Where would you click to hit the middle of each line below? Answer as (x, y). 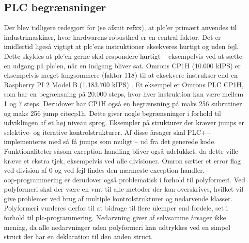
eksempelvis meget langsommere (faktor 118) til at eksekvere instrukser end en (121, 75)
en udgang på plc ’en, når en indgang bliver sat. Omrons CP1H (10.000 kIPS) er (122, 65)
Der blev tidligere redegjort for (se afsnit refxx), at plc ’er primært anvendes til (120, 27)
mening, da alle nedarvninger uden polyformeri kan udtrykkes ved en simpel (117, 227)
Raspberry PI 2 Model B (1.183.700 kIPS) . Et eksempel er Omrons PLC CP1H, (124, 84)
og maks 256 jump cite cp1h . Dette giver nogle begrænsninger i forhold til (113, 113)
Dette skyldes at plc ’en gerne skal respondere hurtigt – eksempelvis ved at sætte (123, 56)
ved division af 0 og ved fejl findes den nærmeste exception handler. (104, 170)
